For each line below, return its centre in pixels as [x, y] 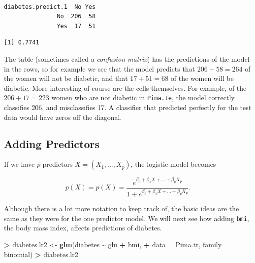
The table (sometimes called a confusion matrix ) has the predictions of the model [127, 58]
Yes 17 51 [76, 26]
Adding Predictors [52, 143]
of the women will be [202, 78]
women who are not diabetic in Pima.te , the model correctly [143, 97]
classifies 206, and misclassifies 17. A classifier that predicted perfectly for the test [128, 107]
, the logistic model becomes [173, 164]
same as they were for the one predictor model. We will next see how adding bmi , [127, 218]
